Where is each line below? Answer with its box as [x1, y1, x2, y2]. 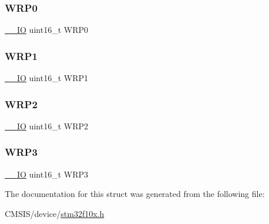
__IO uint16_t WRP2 [5, 119, 88, 132]
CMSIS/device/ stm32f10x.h [5, 207, 105, 219]
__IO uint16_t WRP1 [5, 72, 88, 84]
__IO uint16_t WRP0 [5, 24, 88, 36]
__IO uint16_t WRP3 [5, 168, 88, 180]
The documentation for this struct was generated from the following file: [5, 188, 265, 200]
